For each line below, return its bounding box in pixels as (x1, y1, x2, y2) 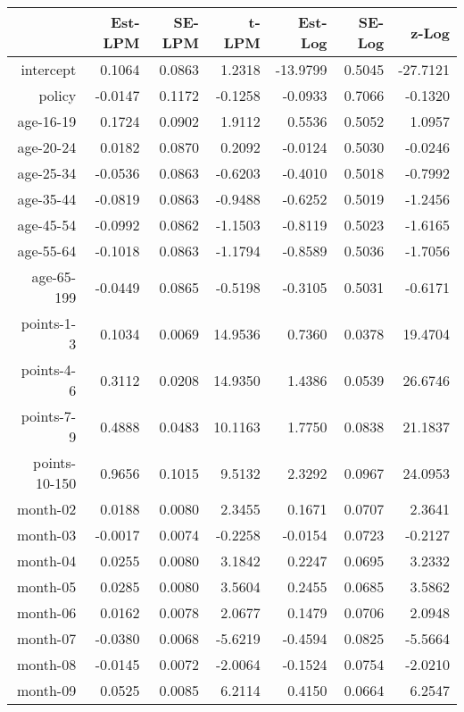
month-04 (16, 550, 77, 571)
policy (38, 85, 77, 105)
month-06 (16, 602, 77, 623)
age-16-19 (17, 111, 77, 131)
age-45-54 (17, 214, 77, 235)
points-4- (21, 359, 77, 380)
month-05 (16, 576, 77, 597)
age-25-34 (17, 163, 77, 183)
